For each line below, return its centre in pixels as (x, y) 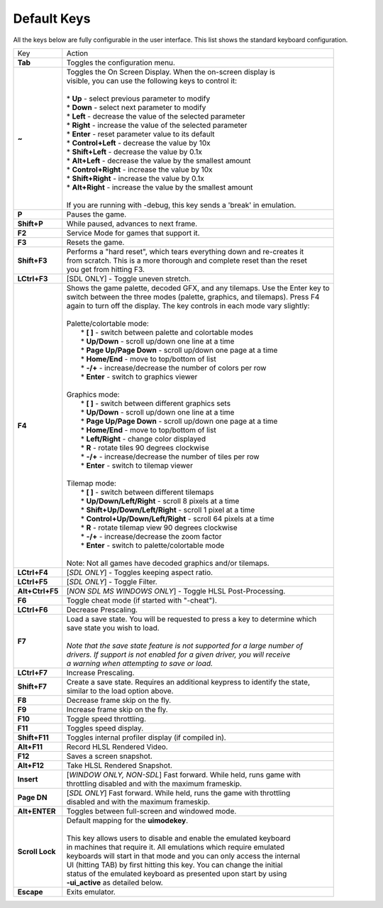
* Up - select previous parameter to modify (138, 98)
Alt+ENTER (37, 811)
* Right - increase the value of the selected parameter (157, 125)
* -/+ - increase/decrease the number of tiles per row (170, 456)
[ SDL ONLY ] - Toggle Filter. (112, 581)
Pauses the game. (96, 214)
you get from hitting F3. (106, 269)
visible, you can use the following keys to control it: (152, 80)
